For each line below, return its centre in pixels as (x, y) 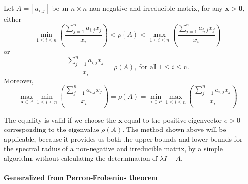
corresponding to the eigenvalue (52, 129)
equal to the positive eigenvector (173, 119)
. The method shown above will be (174, 129)
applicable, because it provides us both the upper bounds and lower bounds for (123, 139)
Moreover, (19, 80)
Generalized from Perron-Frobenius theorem (81, 177)
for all (148, 67)
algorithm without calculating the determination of (81, 158)
